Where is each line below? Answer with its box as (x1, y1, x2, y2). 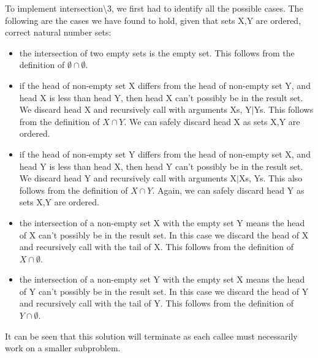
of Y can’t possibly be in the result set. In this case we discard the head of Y (19, 284, 309, 297)
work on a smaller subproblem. (5, 341, 121, 354)
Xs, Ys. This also (238, 172, 303, 185)
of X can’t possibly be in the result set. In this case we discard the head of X (19, 228, 309, 241)
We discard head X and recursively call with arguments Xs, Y (19, 103, 252, 116)
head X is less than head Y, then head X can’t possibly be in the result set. (19, 91, 303, 104)
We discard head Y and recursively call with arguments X (19, 172, 237, 185)
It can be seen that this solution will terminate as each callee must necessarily (5, 329, 298, 342)
